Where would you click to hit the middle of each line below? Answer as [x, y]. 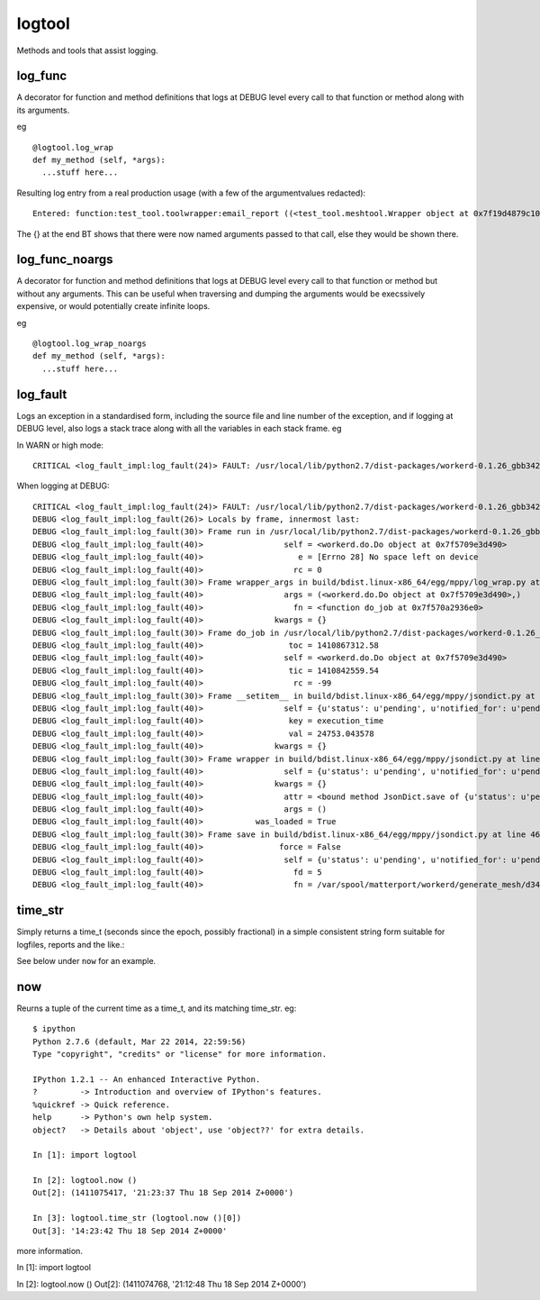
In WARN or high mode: [60, 445]
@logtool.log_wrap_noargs [90, 344]
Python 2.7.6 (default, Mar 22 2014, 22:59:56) [139, 1041]
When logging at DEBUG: [63, 486]
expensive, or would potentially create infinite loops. [113, 306]
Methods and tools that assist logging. [87, 50]
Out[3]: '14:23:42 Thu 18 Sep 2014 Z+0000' [130, 1231]
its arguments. [43, 110]
